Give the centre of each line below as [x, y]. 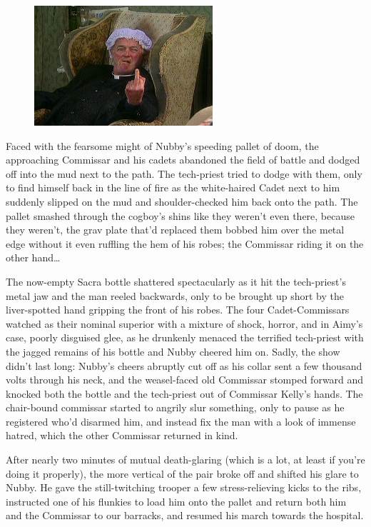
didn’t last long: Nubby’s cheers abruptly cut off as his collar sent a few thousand [184, 365]
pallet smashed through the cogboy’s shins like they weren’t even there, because [180, 215]
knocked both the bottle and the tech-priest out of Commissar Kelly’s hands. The [184, 393]
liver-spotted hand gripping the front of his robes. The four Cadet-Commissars [178, 310]
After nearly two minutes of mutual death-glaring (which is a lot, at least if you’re [185, 460]
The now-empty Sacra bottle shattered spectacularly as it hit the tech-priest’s [176, 281]
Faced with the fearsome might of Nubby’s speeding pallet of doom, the [162, 145]
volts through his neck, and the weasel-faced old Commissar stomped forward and [185, 380]
